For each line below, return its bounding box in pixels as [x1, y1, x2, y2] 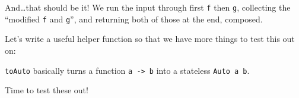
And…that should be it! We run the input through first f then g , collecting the [5, 1, 291, 13]
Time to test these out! [5, 84, 88, 96]
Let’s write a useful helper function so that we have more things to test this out [5, 32, 295, 45]
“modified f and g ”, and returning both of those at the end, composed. [5, 12, 263, 25]
